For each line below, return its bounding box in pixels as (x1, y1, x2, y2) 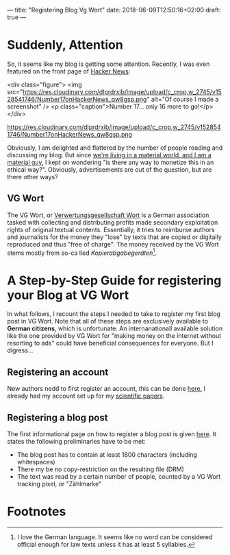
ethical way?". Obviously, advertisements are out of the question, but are (7, 165, 212, 174)
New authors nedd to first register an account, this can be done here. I (7, 385, 205, 393)
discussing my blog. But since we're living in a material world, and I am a (7, 150, 212, 159)
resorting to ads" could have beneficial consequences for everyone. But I (7, 339, 214, 348)
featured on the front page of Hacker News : (7, 67, 131, 75)
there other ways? (7, 172, 58, 181)
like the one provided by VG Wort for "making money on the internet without (7, 332, 222, 340)
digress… (7, 346, 34, 354)
